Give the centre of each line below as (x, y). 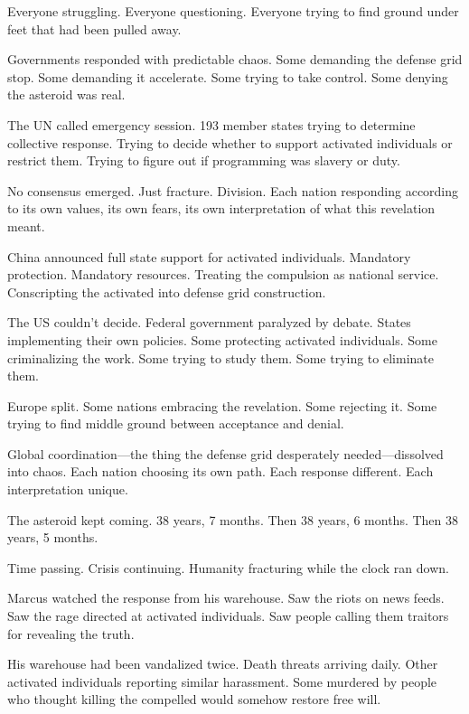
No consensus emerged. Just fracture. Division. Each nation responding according (233, 190)
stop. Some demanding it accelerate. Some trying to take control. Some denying (228, 76)
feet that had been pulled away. (94, 28)
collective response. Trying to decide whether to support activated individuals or (230, 142)
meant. (26, 225)
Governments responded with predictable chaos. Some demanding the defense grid (235, 59)
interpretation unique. (68, 489)
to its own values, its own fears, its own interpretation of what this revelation (221, 208)
